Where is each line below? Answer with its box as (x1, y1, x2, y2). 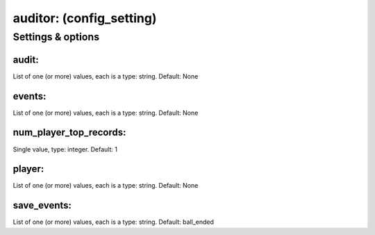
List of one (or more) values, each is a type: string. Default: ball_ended (12, 218, 215, 226)
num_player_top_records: (12, 127, 126, 138)
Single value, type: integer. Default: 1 (12, 145, 118, 153)
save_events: (12, 200, 72, 211)
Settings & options (12, 31, 100, 43)
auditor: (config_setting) (12, 10, 157, 26)
